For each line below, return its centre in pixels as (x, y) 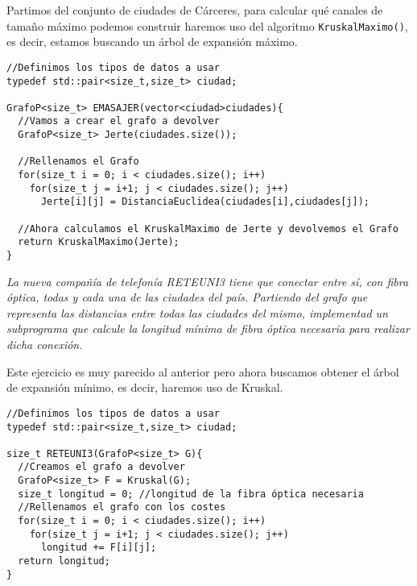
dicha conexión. (45, 345)
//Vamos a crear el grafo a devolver (119, 121)
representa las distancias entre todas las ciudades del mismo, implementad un (197, 312)
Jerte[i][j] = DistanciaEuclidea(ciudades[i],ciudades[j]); (205, 202)
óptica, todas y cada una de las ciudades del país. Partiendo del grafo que (187, 297)
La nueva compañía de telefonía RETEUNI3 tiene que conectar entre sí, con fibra (208, 281)
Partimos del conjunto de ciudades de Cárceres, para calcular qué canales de (195, 10)
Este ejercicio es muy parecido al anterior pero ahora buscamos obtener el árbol (203, 371)
